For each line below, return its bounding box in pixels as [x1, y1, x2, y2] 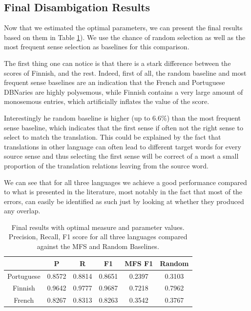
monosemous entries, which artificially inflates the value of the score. [4, 96, 209, 106]
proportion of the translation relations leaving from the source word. [4, 160, 209, 170]
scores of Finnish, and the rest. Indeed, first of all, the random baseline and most [4, 67, 247, 78]
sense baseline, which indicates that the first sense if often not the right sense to [4, 122, 243, 132]
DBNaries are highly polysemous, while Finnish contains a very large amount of [4, 86, 243, 97]
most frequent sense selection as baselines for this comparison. [4, 41, 189, 52]
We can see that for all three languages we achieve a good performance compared [4, 177, 247, 187]
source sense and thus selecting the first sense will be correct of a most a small [4, 151, 239, 161]
